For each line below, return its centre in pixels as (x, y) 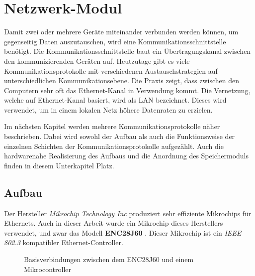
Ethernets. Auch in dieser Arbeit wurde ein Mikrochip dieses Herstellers (114, 223)
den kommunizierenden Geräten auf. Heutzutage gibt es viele (97, 61)
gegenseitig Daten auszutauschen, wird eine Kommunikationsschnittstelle (115, 41)
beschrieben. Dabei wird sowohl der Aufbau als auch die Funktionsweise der (120, 136)
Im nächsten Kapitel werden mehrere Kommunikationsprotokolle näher (112, 126)
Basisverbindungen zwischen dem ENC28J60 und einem (109, 259)
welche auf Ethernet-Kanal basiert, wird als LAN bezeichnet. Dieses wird (115, 100)
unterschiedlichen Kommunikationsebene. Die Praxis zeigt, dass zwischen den (122, 80)
